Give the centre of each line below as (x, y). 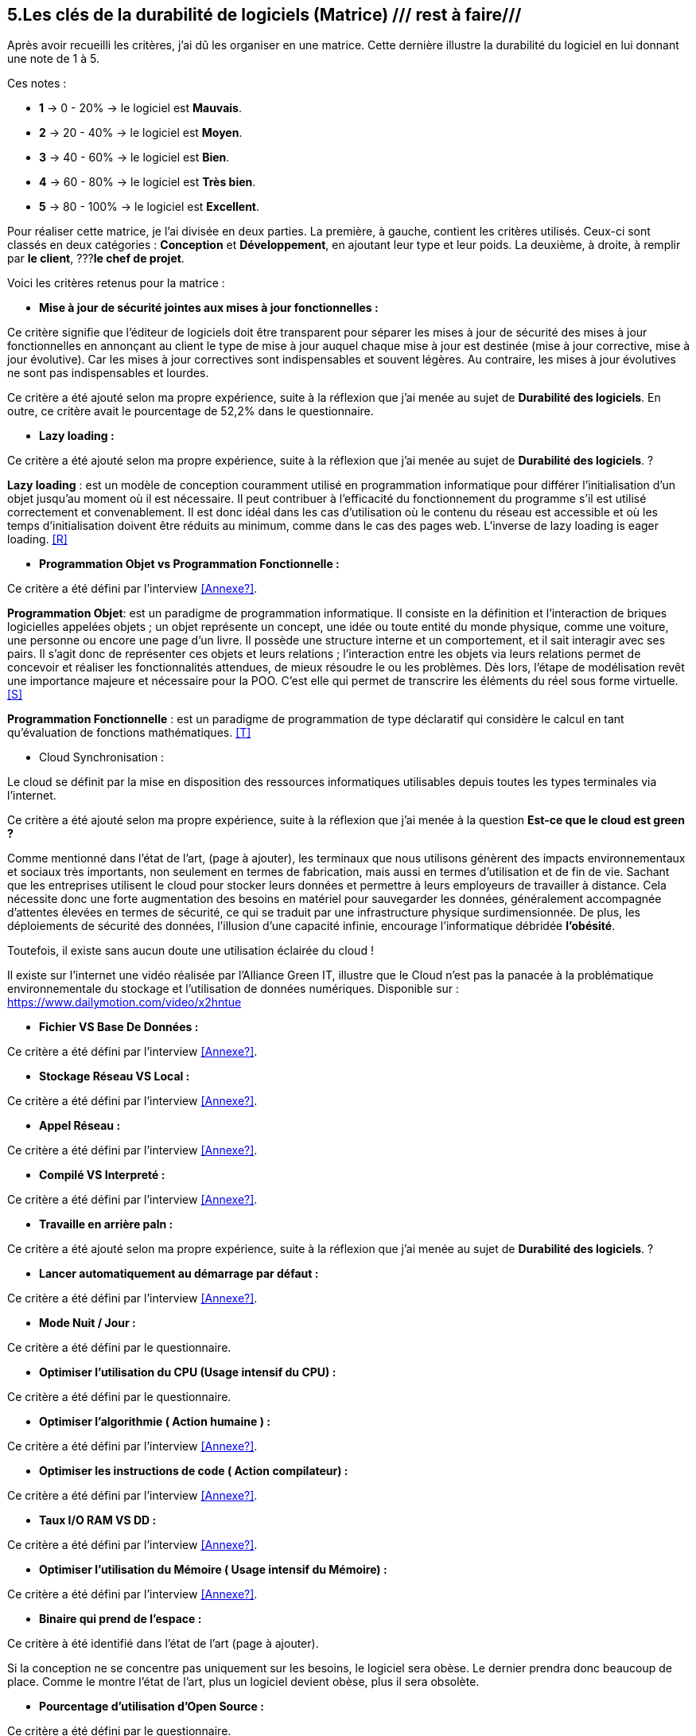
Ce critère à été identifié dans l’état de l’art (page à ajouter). (163, 1644)
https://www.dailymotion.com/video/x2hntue (124, 1002)
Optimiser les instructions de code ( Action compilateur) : (194, 1471)
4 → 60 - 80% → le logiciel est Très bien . (148, 182)
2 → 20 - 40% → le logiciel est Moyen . (141, 133)
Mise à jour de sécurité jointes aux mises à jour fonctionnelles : (209, 308)
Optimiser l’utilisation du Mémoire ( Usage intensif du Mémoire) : (213, 1570)
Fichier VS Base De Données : (119, 1027)
